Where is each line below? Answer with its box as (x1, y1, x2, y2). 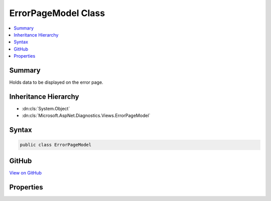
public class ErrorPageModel (20, 142, 92, 148)
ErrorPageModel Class (9, 8, 105, 19)
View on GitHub (9, 169, 42, 175)
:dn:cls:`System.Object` (22, 105, 70, 111)
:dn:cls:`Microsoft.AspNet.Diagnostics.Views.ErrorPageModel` (22, 113, 151, 119)
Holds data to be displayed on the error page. (9, 79, 103, 85)
